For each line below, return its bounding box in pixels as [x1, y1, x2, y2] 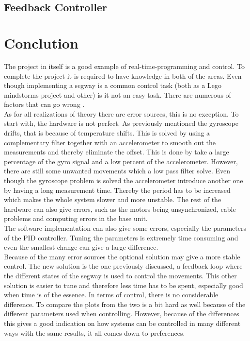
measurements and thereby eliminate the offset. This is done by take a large [4, 147, 229, 157]
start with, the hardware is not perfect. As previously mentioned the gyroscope [4, 118, 239, 128]
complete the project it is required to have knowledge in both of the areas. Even [4, 70, 242, 81]
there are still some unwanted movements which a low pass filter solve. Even [4, 166, 230, 176]
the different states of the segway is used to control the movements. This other [4, 270, 237, 280]
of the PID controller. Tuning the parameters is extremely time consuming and [4, 232, 238, 242]
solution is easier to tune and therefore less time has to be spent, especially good [4, 280, 243, 290]
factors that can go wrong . [4, 99, 85, 109]
